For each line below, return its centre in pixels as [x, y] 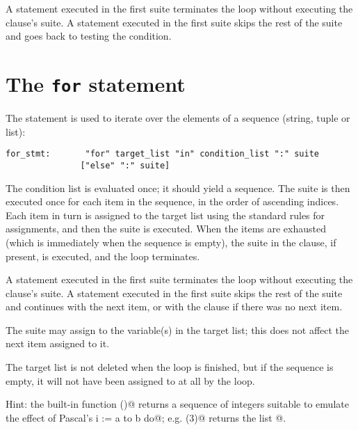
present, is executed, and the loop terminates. [103, 256]
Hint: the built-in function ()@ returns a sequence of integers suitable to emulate [177, 404]
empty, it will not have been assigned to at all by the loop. [130, 380]
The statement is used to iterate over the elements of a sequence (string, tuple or [178, 118]
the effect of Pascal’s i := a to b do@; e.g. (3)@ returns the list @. [146, 417]
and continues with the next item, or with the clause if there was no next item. [174, 306]
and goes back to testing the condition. [89, 36]
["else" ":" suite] [125, 165]
